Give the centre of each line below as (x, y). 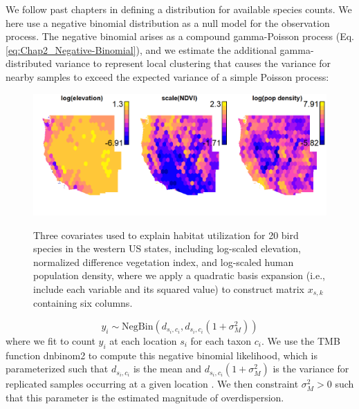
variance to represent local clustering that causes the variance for (193, 63)
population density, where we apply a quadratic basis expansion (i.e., (179, 275)
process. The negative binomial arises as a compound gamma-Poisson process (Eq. (180, 36)
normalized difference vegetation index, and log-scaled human (164, 261)
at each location (143, 340)
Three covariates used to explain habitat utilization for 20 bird (166, 235)
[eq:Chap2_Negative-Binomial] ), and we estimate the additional (141, 49)
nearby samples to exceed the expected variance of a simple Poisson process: (167, 76)
